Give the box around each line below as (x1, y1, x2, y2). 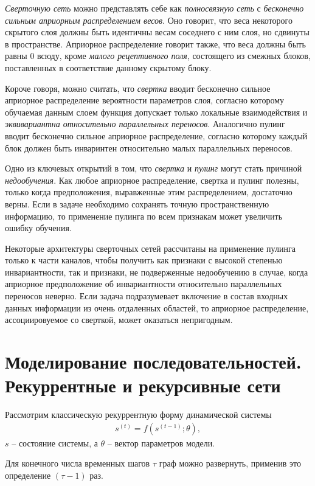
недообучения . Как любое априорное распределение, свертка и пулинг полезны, (5, 173, 299, 186)
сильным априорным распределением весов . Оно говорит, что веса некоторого (5, 13, 292, 26)
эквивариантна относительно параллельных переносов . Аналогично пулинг (5, 117, 285, 130)
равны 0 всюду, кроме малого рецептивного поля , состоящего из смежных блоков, (5, 49, 311, 62)
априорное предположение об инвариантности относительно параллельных (5, 277, 282, 290)
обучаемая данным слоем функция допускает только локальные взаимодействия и (5, 105, 308, 118)
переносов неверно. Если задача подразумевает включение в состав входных (5, 290, 288, 302)
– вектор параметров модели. (107, 436, 215, 449)
